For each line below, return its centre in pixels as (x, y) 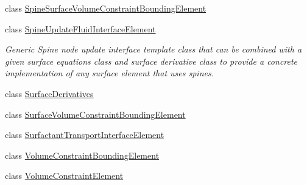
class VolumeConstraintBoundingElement (82, 155)
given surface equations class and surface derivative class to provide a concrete (151, 61)
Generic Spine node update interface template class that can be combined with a (153, 49)
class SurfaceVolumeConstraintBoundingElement (95, 114)
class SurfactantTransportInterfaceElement (85, 135)
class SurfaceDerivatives (49, 93)
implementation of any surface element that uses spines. (109, 73)
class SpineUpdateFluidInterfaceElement (80, 28)
